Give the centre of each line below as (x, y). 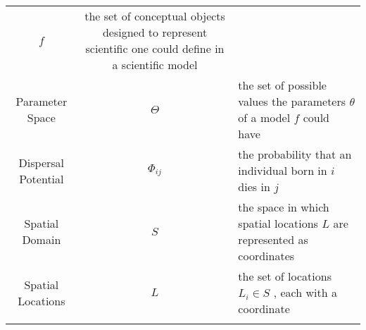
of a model (264, 117)
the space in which (284, 207)
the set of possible (282, 85)
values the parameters (292, 101)
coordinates (266, 256)
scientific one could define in (155, 48)
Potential (42, 178)
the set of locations (285, 276)
